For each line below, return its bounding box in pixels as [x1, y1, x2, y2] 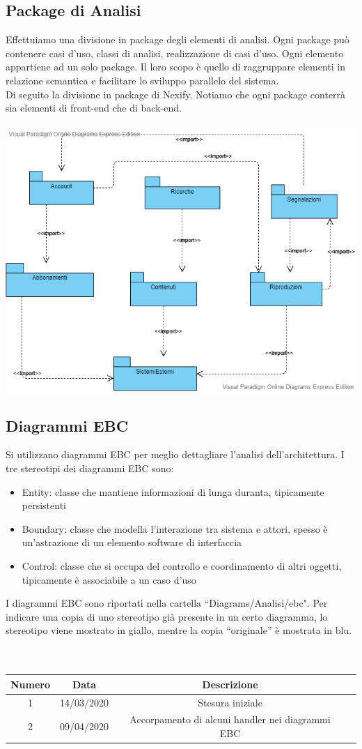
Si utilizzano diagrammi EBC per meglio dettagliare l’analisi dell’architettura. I [6, 447, 345, 462]
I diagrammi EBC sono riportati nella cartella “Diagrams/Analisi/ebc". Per [6, 596, 328, 610]
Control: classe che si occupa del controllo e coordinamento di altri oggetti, [22, 559, 342, 573]
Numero [10, 676, 51, 691]
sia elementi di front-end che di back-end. [6, 100, 182, 115]
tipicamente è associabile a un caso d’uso [22, 572, 196, 587]
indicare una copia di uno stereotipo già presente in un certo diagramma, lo [6, 609, 328, 623]
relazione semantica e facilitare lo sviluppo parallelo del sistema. [6, 73, 279, 87]
